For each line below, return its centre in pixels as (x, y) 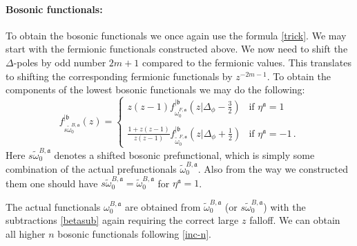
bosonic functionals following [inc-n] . (135, 233)
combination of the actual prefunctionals (91, 168)
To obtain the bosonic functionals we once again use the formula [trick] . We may (176, 35)
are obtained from (163, 206)
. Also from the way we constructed (273, 168)
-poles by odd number (60, 62)
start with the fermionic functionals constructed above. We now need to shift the (177, 49)
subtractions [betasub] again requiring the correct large (122, 220)
